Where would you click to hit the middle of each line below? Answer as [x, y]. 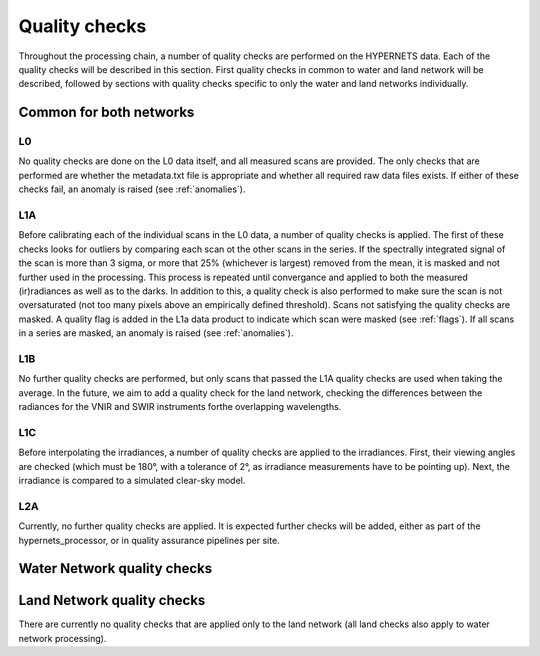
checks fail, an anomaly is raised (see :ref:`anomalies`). [132, 189]
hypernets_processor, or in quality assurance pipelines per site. [149, 540]
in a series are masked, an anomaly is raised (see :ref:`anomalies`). [156, 333]
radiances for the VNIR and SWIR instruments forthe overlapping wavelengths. [180, 407]
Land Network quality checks [112, 600]
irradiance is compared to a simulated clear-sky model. [132, 480]
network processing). [62, 638]
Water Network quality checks [115, 568]
